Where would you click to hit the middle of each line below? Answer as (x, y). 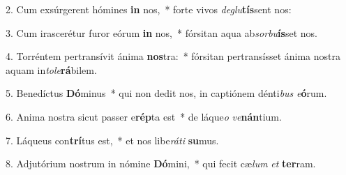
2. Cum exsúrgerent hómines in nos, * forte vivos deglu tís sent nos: (149, 9)
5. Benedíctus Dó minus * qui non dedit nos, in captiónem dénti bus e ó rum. (166, 93)
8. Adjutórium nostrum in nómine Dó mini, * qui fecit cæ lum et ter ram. (161, 163)
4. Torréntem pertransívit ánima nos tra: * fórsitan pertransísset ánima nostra (173, 56)
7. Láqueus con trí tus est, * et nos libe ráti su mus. (112, 140)
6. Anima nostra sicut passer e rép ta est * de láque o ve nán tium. (144, 116)
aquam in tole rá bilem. (51, 69)
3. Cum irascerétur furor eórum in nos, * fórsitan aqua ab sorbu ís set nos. (161, 32)
